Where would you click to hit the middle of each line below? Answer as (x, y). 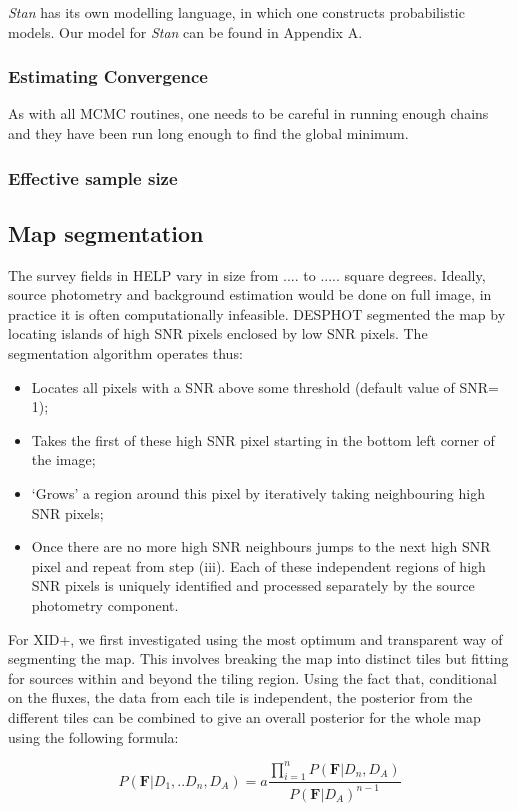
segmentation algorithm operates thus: (125, 353)
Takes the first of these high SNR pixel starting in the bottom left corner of (263, 439)
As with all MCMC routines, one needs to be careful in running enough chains (248, 113)
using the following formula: (93, 736)
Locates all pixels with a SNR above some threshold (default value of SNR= (265, 386)
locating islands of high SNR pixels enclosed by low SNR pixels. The (218, 333)
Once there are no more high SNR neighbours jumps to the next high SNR (261, 546)
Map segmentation (106, 232)
